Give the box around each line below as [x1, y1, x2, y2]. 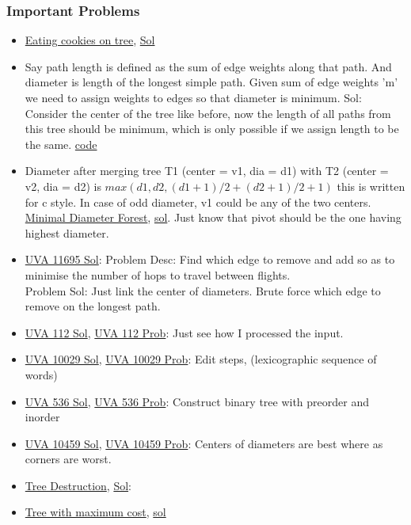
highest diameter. [25, 224, 109, 241]
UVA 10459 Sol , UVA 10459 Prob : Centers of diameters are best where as [25, 435, 383, 451]
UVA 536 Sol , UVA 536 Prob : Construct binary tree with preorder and [25, 393, 370, 409]
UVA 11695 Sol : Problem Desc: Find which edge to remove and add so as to [25, 251, 395, 268]
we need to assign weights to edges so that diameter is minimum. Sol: [25, 89, 362, 105]
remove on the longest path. [25, 298, 161, 314]
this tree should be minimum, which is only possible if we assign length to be [25, 120, 399, 137]
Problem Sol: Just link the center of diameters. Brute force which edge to [25, 282, 381, 299]
